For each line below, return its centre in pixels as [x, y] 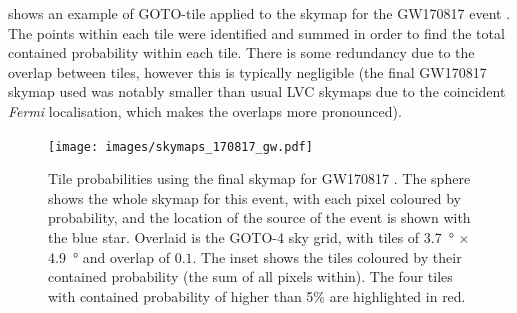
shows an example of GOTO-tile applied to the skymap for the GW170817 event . [259, 13]
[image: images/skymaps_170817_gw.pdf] [180, 146]
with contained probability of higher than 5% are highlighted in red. [257, 295]
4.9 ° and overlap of [109, 256]
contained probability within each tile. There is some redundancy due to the [241, 52]
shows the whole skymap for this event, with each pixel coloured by [254, 197]
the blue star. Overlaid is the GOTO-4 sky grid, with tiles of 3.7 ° [251, 237]
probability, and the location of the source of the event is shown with [259, 217]
